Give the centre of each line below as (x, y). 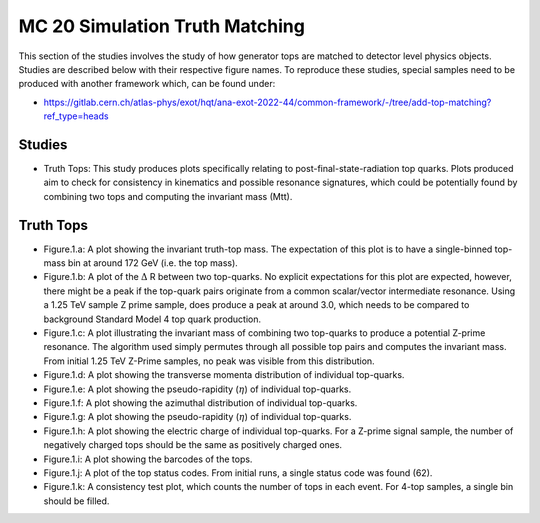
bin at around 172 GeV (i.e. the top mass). (153, 263)
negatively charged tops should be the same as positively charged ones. (193, 445)
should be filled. (76, 501)
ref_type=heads (76, 116)
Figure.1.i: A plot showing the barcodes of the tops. (148, 459)
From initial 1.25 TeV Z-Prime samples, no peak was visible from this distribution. (209, 361)
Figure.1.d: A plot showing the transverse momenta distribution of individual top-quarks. (224, 375)
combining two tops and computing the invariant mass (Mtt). (168, 196)
